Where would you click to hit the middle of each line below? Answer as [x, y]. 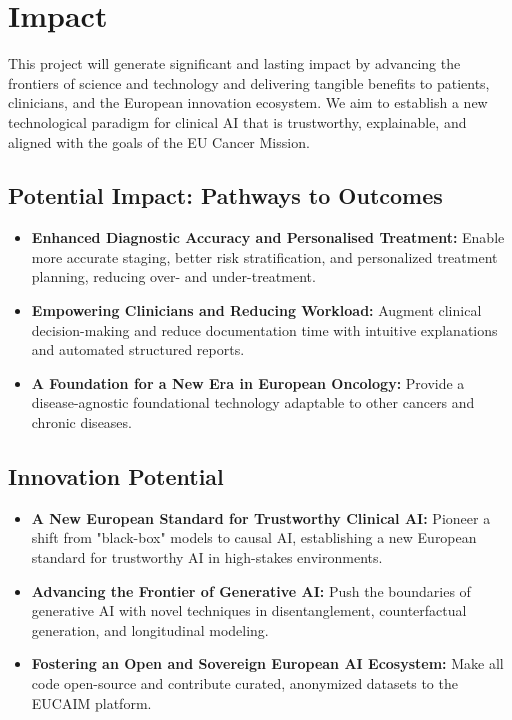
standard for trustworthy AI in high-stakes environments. [207, 557]
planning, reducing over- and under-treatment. [173, 276]
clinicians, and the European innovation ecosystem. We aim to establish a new [248, 102]
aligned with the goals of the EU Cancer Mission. [159, 141]
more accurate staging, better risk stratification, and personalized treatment [264, 256]
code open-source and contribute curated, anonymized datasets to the [244, 683]
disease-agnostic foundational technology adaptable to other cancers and [253, 402]
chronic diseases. [81, 422]
